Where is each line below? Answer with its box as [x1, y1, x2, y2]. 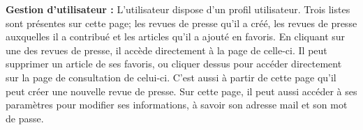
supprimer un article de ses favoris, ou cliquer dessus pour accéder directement [6, 56, 342, 71]
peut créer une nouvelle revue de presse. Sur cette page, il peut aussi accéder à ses [6, 83, 357, 98]
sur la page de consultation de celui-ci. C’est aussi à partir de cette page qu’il [6, 70, 336, 84]
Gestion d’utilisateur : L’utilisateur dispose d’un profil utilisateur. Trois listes [6, 2, 350, 16]
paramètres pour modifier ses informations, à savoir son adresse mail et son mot [6, 97, 348, 112]
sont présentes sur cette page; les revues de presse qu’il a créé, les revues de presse [6, 15, 357, 30]
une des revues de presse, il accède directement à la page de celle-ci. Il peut [6, 42, 327, 57]
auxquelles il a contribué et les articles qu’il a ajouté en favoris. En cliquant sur [6, 29, 346, 44]
